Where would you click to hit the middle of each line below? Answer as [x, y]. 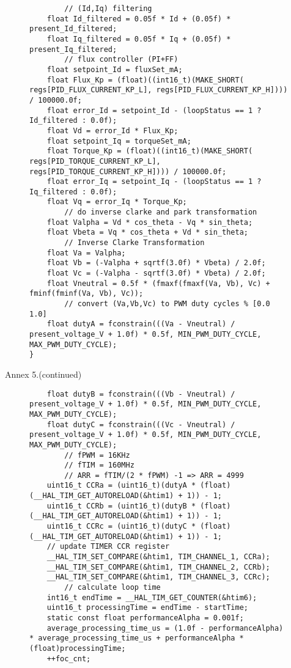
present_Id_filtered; [73, 29]
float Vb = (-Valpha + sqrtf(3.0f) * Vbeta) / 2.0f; [156, 263]
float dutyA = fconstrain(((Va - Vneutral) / [141, 324]
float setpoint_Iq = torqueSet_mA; [119, 141]
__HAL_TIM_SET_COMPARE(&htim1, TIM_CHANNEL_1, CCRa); [158, 557]
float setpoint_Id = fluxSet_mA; [115, 69]
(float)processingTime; [78, 648]
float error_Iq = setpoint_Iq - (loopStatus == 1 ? [154, 182]
